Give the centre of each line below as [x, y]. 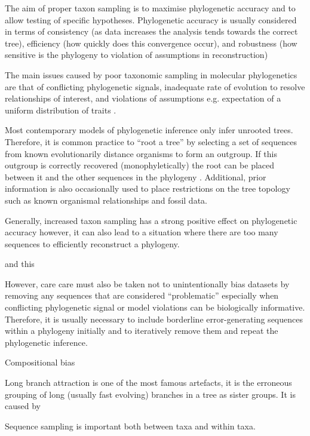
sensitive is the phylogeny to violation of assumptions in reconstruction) [136, 55]
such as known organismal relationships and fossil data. [106, 200]
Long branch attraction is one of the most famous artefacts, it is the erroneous [148, 383]
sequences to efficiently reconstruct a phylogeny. [92, 243]
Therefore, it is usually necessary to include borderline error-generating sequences [154, 319]
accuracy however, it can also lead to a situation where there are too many [142, 232]
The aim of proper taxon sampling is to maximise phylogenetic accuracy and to [150, 8]
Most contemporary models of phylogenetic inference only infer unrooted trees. [149, 130]
